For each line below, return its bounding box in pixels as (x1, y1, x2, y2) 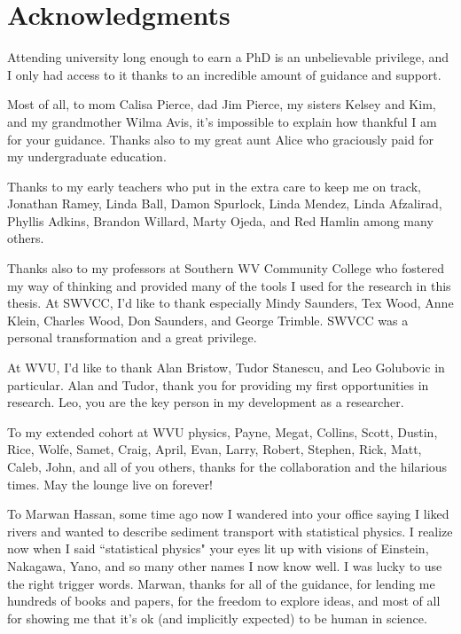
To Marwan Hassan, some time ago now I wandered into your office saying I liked (7, 505, 449, 523)
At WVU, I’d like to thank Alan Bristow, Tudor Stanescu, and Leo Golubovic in (7, 358, 445, 377)
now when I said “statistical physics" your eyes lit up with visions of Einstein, (7, 539, 429, 558)
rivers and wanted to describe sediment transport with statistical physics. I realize (7, 521, 453, 540)
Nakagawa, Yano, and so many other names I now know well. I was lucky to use (7, 556, 442, 575)
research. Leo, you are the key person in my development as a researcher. (7, 393, 404, 411)
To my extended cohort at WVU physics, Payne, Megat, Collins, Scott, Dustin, (7, 422, 438, 441)
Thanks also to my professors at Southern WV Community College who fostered (7, 259, 444, 278)
